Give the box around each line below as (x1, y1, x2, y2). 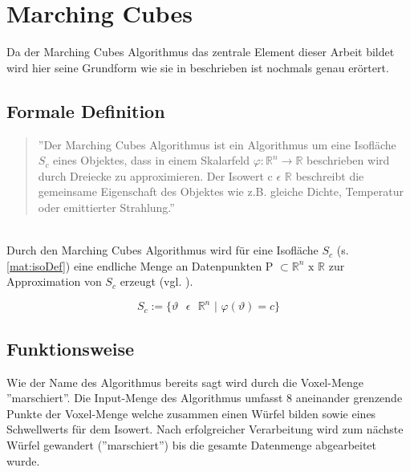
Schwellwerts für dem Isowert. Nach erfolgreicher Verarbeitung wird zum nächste (6, 421, 404, 437)
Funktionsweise (6, 336, 135, 360)
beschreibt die (295, 167, 364, 184)
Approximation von (6, 273, 102, 290)
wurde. (6, 452, 40, 469)
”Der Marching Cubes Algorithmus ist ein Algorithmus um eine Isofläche (38, 136, 396, 153)
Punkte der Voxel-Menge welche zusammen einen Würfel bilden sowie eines (6, 405, 376, 421)
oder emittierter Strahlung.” (38, 198, 175, 215)
